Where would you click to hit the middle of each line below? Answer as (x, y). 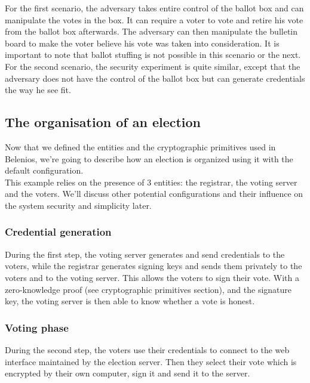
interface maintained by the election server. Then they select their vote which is (151, 361)
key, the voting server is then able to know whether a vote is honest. (130, 301)
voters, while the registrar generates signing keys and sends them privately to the (154, 266)
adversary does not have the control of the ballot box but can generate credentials (155, 78)
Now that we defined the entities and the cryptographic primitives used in (140, 146)
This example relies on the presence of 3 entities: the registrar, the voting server (151, 182)
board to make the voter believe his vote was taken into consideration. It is (142, 43)
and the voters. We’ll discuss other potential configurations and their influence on (154, 194)
